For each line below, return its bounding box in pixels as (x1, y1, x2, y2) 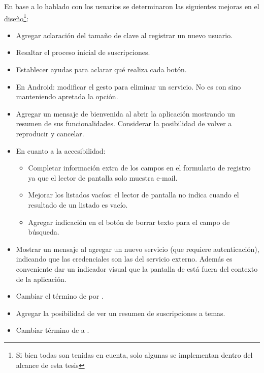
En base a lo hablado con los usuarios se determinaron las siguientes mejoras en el (4, 1, 259, 11)
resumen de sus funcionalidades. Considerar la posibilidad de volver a (16, 118, 232, 129)
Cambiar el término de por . (16, 291, 104, 301)
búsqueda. (28, 226, 59, 237)
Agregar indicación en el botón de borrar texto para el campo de (28, 216, 230, 227)
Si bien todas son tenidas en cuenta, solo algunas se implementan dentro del (16, 349, 253, 360)
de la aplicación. (16, 273, 67, 284)
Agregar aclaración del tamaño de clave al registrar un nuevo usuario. (16, 30, 233, 40)
